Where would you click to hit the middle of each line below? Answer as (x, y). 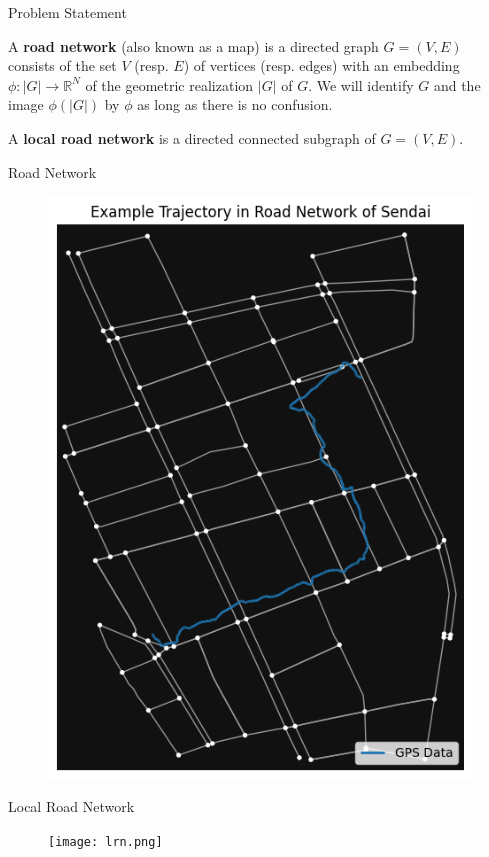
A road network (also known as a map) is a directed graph (193, 45)
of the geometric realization (169, 84)
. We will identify (361, 84)
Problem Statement (67, 12)
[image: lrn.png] (105, 841)
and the (457, 84)
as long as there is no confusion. (235, 104)
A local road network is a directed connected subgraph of (192, 137)
